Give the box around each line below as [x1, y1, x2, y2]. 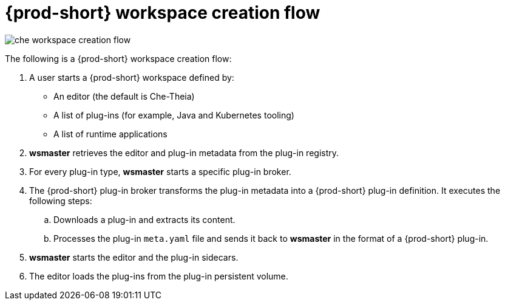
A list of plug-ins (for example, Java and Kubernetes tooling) [53, 109, 294, 120]
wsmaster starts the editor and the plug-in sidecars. [29, 252, 239, 262]
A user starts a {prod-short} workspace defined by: [29, 72, 234, 83]
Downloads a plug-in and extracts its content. [53, 214, 236, 225]
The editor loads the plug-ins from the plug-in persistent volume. [29, 270, 288, 281]
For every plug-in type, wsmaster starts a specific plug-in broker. [29, 166, 291, 177]
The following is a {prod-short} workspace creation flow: [5, 53, 232, 64]
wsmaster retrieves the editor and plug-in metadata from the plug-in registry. [29, 147, 339, 158]
